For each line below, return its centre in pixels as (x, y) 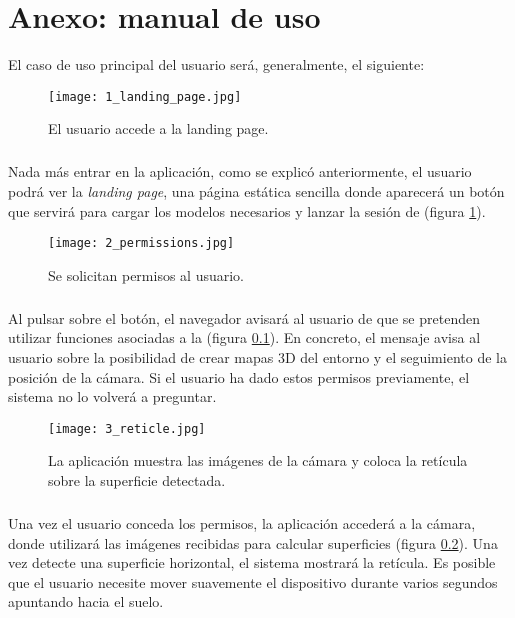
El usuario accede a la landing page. (158, 128)
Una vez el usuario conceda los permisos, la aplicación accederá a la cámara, (242, 522)
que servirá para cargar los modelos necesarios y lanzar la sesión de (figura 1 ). (247, 210)
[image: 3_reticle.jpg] (127, 428)
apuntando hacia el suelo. (86, 601)
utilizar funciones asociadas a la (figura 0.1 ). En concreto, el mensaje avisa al (244, 337)
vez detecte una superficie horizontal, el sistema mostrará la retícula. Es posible (252, 562)
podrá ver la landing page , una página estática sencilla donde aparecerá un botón (256, 190)
